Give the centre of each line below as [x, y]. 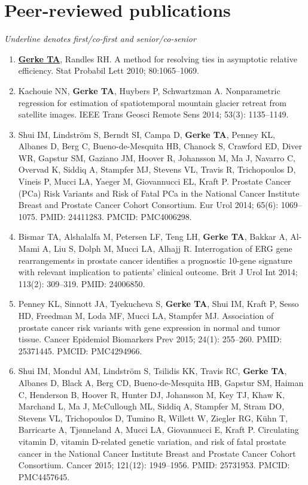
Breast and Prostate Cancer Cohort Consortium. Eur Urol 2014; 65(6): [148, 205]
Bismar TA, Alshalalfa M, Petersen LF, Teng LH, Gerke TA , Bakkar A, [153, 237]
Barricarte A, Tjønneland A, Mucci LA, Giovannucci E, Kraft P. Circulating [158, 430]
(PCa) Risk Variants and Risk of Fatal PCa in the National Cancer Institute [159, 193]
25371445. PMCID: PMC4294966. [80, 350]
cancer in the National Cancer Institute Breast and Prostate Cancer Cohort [157, 453]
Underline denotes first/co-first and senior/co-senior [100, 39]
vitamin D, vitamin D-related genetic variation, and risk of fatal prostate [152, 441]
